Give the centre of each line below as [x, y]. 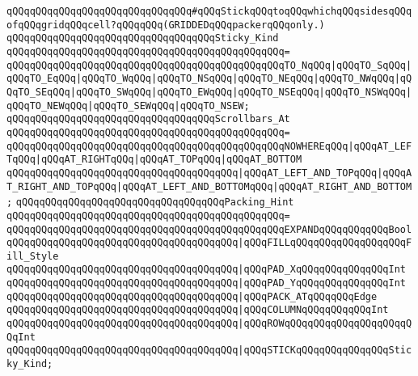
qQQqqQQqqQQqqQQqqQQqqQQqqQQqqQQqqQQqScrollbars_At [148, 119]
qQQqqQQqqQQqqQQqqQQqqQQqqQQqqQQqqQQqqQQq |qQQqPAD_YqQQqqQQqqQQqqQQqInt [206, 283]
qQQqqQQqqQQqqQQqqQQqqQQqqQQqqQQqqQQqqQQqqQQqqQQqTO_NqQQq [169, 65]
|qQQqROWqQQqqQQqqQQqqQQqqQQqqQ [325, 324]
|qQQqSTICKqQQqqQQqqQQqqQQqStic [325, 351]
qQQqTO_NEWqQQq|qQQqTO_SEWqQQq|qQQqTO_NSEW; [128, 106]
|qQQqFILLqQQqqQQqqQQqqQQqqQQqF [325, 243]
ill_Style [33, 256]
